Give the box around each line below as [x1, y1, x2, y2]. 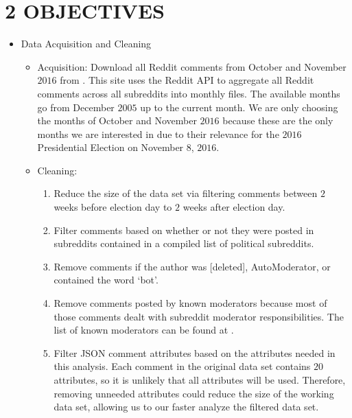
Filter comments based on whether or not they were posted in [54, 222, 314, 237]
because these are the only [222, 113, 333, 128]
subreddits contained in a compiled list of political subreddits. [54, 236, 314, 251]
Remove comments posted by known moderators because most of [54, 296, 327, 310]
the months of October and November [37, 113, 197, 128]
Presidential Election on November [37, 140, 184, 154]
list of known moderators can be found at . [54, 323, 234, 337]
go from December [37, 100, 115, 114]
